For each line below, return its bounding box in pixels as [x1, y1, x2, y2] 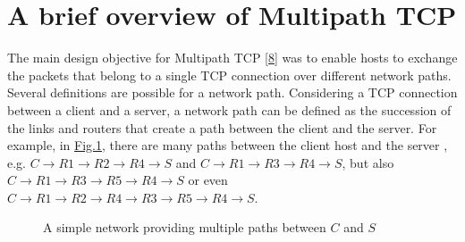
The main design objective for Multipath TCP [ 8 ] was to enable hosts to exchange [7, 48, 458, 67]
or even [188, 171, 228, 189]
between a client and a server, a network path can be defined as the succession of [7, 100, 452, 119]
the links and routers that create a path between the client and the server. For [7, 118, 437, 137]
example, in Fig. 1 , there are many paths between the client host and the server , [7, 136, 448, 154]
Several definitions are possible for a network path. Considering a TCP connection [7, 83, 458, 102]
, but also [342, 153, 394, 171]
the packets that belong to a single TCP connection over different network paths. [7, 65, 452, 84]
